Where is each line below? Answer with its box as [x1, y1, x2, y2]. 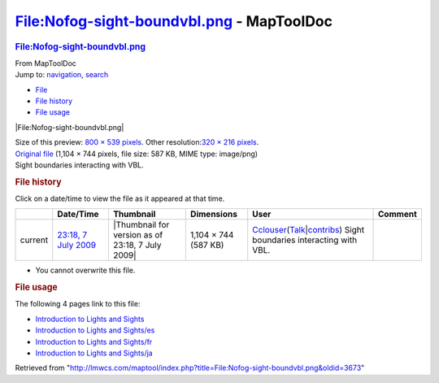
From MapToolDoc [15, 58, 77, 68]
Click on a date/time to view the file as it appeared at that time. [15, 194, 225, 203]
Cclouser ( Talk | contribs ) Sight [252, 224, 365, 236]
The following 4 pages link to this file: [15, 299, 141, 309]
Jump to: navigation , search [15, 70, 109, 80]
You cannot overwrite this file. [35, 265, 136, 276]
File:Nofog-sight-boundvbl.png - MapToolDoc [15, 12, 333, 30]
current [20, 234, 49, 246]
